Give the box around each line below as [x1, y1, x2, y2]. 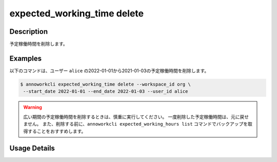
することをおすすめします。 [27, 128, 86, 134]
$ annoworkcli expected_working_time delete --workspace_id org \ [20, 81, 191, 87]
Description [9, 27, 48, 36]
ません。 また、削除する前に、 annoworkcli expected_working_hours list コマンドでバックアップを [23, 121, 248, 127]
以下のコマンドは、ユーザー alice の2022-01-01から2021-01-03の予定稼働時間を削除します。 [9, 67, 209, 74]
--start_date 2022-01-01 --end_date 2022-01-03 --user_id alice [23, 89, 188, 94]
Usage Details [9, 144, 55, 153]
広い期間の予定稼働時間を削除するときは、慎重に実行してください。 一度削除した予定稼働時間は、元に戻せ [23, 113, 249, 120]
